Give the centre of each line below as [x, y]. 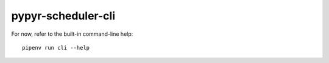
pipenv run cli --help [56, 48]
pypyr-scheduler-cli [63, 16]
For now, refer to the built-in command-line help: [72, 34]
